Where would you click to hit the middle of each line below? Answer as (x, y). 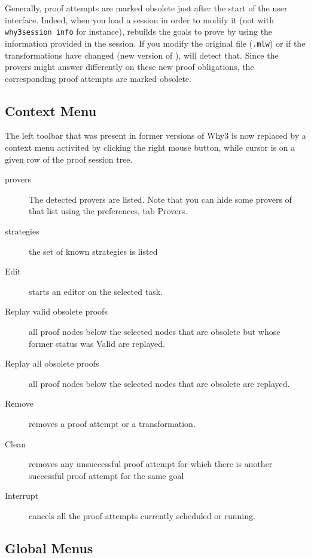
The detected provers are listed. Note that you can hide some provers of (160, 199)
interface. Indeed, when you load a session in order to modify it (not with (139, 19)
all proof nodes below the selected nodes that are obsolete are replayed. (159, 383)
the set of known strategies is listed (93, 251)
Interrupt (22, 496)
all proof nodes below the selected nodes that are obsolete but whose (155, 332)
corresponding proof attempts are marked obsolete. (98, 78)
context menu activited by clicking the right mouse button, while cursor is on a (150, 147)
